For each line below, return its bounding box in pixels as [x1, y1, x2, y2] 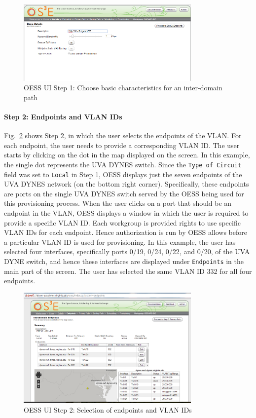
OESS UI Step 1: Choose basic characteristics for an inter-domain [24, 82, 222, 93]
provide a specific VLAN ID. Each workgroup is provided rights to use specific [4, 217, 241, 228]
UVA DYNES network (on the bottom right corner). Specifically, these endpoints [4, 179, 249, 189]
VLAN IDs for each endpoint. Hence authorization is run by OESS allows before [4, 227, 247, 237]
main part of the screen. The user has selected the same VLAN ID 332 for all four [4, 266, 252, 276]
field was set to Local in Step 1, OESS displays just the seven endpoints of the [4, 169, 242, 179]
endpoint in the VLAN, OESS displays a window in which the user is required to [4, 207, 249, 218]
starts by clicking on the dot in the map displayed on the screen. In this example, [4, 150, 250, 160]
